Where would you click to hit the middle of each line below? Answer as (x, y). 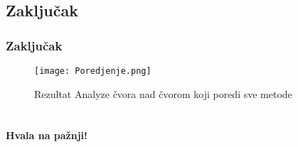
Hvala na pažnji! (47, 135)
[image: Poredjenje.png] (93, 71)
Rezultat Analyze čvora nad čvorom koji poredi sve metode (163, 93)
